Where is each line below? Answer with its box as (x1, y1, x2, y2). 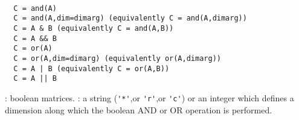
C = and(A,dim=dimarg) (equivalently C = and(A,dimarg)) (13, 14, 247, 23)
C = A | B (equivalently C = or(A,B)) (13, 64, 170, 73)
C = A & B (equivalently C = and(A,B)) (13, 24, 174, 33)
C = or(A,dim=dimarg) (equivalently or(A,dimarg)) (13, 54, 221, 63)
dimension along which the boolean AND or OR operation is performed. (5, 103, 272, 116)
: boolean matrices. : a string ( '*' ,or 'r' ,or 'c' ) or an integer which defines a (5, 91, 294, 104)
